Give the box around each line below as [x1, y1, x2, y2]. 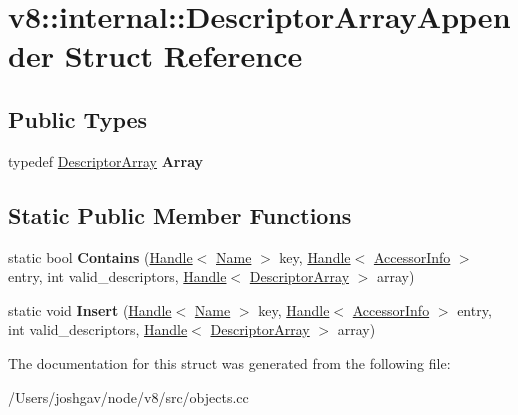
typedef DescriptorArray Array [8, 150, 204, 171]
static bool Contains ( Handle [8, 246, 193, 267]
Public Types [8, 103, 148, 134]
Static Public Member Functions [8, 199, 352, 230]
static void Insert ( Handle [8, 299, 172, 320]
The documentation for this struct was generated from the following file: [8, 352, 451, 373]
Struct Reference [64, 35, 303, 76]
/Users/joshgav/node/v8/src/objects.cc [8, 386, 249, 407]
